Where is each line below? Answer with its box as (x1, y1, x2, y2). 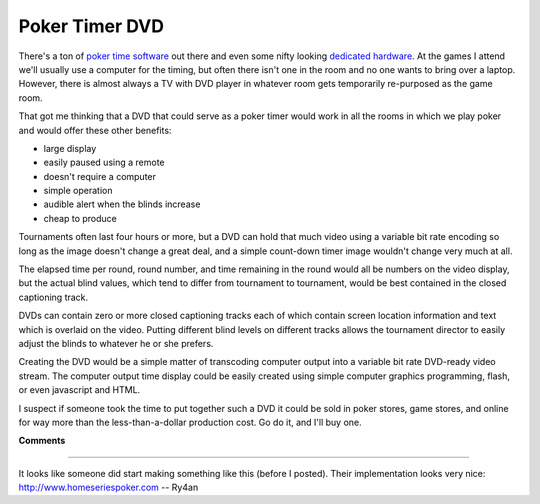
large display (43, 142, 97, 154)
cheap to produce (43, 212, 117, 224)
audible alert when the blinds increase (43, 198, 201, 210)
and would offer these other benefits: (18, 124, 172, 136)
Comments (18, 435, 66, 447)
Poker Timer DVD (18, 15, 165, 37)
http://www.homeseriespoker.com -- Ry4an (18, 481, 199, 494)
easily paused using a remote (43, 156, 165, 169)
